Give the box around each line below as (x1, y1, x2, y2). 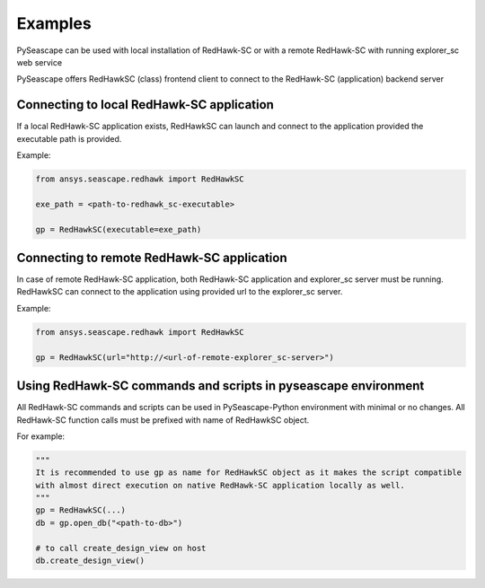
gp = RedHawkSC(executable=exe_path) (35, 224, 202, 234)
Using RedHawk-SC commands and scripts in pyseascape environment (16, 378, 425, 394)
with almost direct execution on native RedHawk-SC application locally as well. (35, 480, 406, 490)
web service (16, 57, 63, 67)
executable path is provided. (16, 133, 122, 144)
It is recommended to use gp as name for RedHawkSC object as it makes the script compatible (35, 468, 463, 478)
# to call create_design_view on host (35, 543, 207, 553)
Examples (16, 13, 92, 33)
